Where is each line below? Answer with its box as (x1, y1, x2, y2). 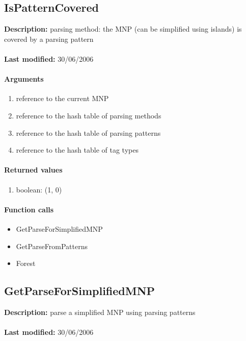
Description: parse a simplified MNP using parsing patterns (4, 306, 196, 317)
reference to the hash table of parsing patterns (16, 127, 161, 138)
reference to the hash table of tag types (16, 144, 139, 155)
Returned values (4, 164, 63, 175)
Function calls (4, 204, 54, 214)
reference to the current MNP (16, 93, 109, 104)
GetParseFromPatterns (16, 240, 88, 251)
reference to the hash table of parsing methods (16, 110, 161, 120)
